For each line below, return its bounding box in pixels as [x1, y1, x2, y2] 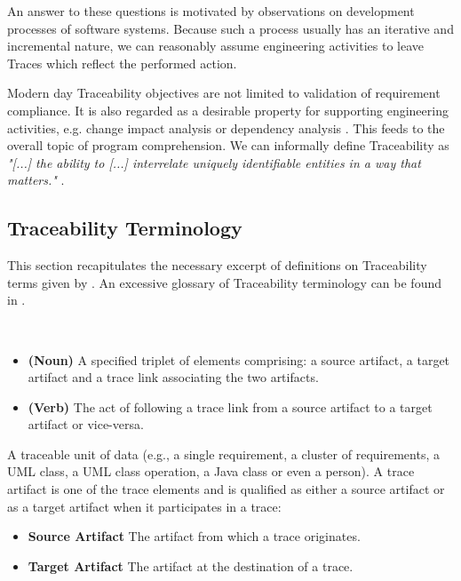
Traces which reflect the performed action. [7, 53, 237, 72]
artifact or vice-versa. [28, 415, 144, 434]
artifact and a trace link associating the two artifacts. [28, 368, 319, 386]
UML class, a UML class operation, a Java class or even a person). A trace [7, 462, 415, 481]
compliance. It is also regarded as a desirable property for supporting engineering [7, 100, 449, 119]
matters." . [7, 171, 65, 189]
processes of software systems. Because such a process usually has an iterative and [7, 19, 454, 37]
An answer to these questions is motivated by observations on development [7, 2, 415, 20]
